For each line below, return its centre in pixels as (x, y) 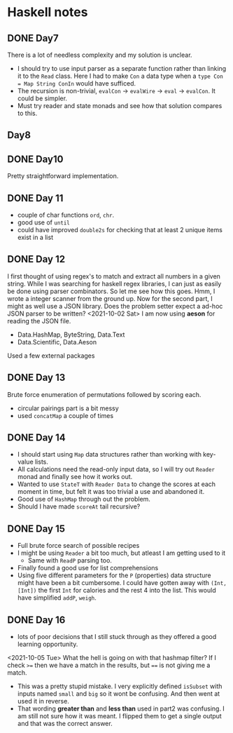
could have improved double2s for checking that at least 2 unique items (120, 230)
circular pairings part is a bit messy (68, 408)
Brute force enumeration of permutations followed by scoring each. (104, 394)
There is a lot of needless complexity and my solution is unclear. (100, 55)
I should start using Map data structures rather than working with (109, 455)
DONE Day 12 (36, 259)
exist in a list (35, 237)
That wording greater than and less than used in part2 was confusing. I (121, 708)
